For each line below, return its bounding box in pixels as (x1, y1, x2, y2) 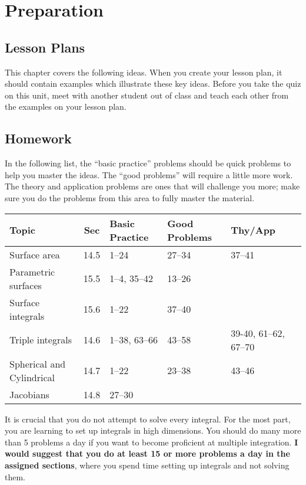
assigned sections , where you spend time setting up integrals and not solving (5, 458, 290, 471)
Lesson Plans (5, 38, 85, 56)
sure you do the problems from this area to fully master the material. (5, 191, 255, 204)
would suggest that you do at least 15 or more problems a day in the (5, 447, 290, 460)
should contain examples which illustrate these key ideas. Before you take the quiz (5, 77, 301, 90)
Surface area (9, 247, 60, 261)
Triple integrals (9, 333, 72, 347)
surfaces (9, 278, 42, 292)
